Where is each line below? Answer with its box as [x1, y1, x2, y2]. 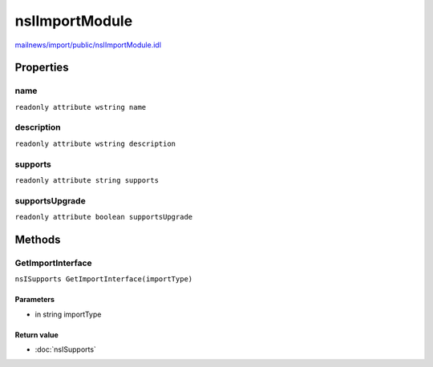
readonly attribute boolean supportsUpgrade [14, 212, 193, 222]
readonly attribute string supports [14, 175, 160, 184]
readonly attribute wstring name [14, 103, 147, 111]
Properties [14, 61, 69, 75]
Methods [14, 232, 61, 246]
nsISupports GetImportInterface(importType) [14, 275, 193, 284]
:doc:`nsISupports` [34, 345, 96, 354]
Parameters [14, 295, 55, 304]
